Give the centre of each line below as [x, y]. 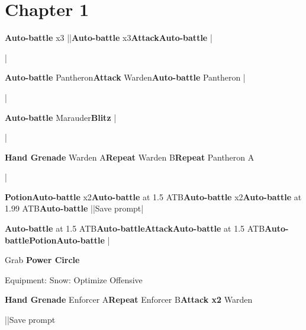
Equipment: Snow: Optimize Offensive [74, 279]
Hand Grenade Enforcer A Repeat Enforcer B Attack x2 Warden [129, 299]
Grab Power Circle [42, 260]
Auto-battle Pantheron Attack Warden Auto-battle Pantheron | [125, 77]
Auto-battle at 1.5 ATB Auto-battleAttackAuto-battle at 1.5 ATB [135, 228]
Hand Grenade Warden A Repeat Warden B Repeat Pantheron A [130, 157]
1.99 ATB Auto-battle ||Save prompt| [74, 208]
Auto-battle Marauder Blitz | [61, 117]
